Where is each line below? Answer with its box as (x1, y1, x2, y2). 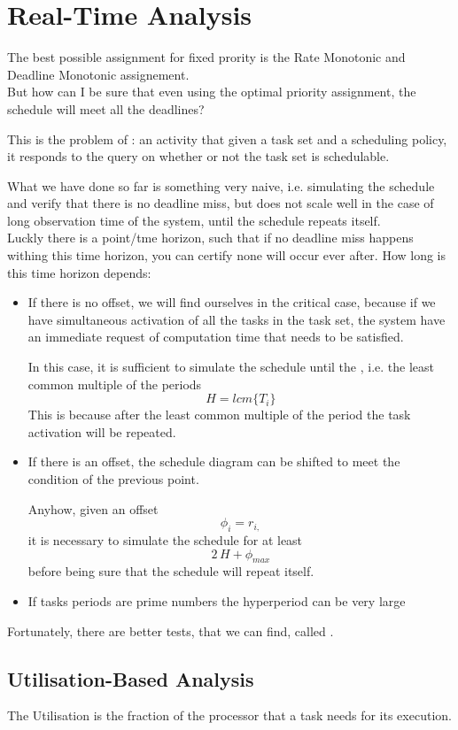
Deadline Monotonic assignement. (7, 65, 190, 83)
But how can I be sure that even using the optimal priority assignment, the (7, 82, 416, 101)
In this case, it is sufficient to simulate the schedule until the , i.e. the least (27, 357, 434, 376)
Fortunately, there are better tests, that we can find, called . (7, 621, 334, 640)
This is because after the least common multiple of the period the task (27, 405, 411, 424)
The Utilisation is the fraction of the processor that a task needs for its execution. (7, 706, 452, 725)
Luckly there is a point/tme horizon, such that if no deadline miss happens (7, 228, 414, 247)
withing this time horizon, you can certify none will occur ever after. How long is (7, 246, 446, 265)
